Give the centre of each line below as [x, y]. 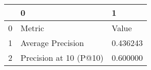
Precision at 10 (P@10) [62, 57]
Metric [32, 28]
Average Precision [52, 43]
